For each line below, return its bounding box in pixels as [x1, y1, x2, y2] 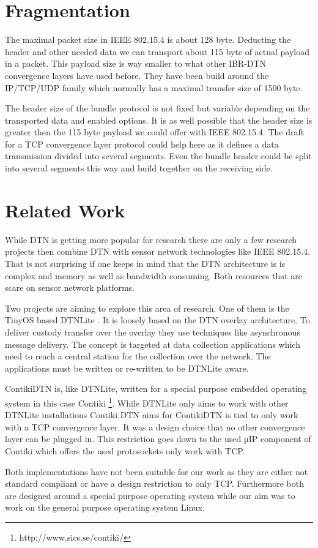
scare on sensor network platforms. [5, 281, 135, 294]
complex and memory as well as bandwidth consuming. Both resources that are [5, 269, 303, 282]
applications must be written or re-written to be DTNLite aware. [5, 361, 249, 374]
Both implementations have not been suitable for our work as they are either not [5, 465, 308, 478]
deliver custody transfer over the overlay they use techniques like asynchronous [5, 325, 300, 338]
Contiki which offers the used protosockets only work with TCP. [5, 444, 245, 457]
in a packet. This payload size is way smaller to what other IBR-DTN [5, 57, 267, 70]
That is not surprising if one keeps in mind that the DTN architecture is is [5, 257, 286, 269]
